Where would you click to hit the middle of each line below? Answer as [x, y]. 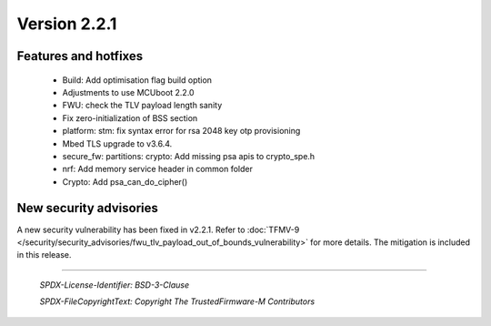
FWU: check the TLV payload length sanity [142, 106]
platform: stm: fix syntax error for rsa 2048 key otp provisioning [181, 131]
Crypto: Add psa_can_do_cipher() [125, 181]
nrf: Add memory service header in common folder [158, 169]
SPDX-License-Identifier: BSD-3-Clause [115, 285]
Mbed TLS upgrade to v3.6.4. [117, 143]
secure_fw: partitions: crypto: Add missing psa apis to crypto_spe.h [189, 156]
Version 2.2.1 [67, 24]
